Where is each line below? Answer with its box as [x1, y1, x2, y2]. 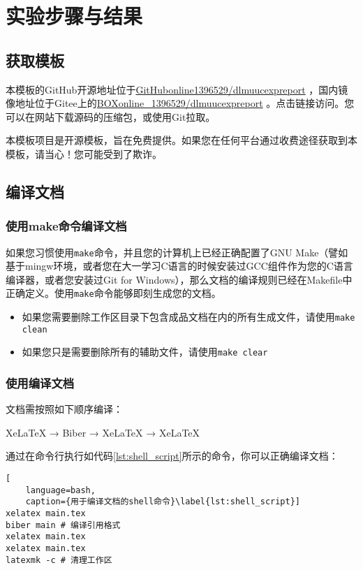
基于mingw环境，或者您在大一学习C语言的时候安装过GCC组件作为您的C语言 [6, 258, 353, 273]
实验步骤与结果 [6, 1, 143, 30]
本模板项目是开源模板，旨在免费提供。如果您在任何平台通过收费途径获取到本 [6, 133, 357, 147]
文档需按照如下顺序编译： [6, 402, 123, 416]
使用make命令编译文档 [6, 217, 127, 235]
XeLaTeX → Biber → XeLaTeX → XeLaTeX [6, 425, 200, 439]
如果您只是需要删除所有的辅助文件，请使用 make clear [22, 344, 268, 359]
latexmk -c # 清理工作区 [6, 555, 112, 565]
